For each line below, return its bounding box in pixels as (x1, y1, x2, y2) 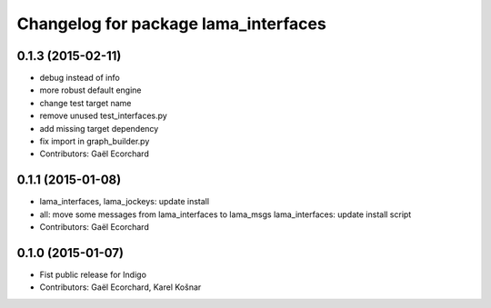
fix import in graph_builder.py (39, 136, 150, 147)
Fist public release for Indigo (39, 269, 147, 280)
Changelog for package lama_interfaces (16, 14, 326, 34)
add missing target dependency (39, 123, 159, 134)
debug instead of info (39, 73, 120, 84)
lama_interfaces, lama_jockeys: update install (39, 196, 209, 207)
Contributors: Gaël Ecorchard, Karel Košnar (39, 282, 202, 293)
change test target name (39, 97, 132, 108)
